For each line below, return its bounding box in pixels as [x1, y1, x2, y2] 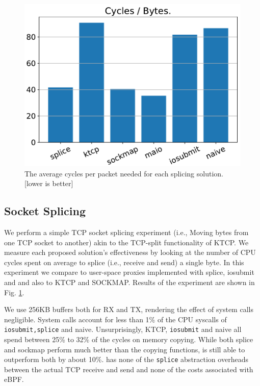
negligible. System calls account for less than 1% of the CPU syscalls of [4, 314, 227, 324]
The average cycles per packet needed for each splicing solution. [24, 168, 223, 178]
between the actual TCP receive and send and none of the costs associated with [4, 364, 253, 374]
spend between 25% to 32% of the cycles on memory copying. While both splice [4, 333, 253, 344]
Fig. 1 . [4, 287, 24, 297]
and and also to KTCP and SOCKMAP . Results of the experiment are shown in [4, 276, 255, 287]
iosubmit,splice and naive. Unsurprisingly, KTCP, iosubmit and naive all [4, 324, 242, 334]
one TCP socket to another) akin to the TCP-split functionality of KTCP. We [4, 237, 249, 247]
